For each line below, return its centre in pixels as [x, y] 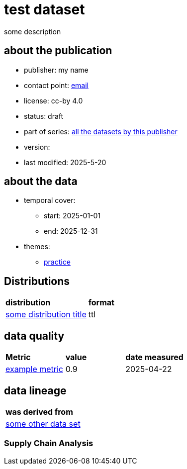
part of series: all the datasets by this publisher [101, 131]
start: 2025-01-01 [72, 216]
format [101, 303]
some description [33, 31]
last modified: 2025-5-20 [65, 162]
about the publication [58, 51]
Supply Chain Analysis [49, 443]
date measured [154, 357]
